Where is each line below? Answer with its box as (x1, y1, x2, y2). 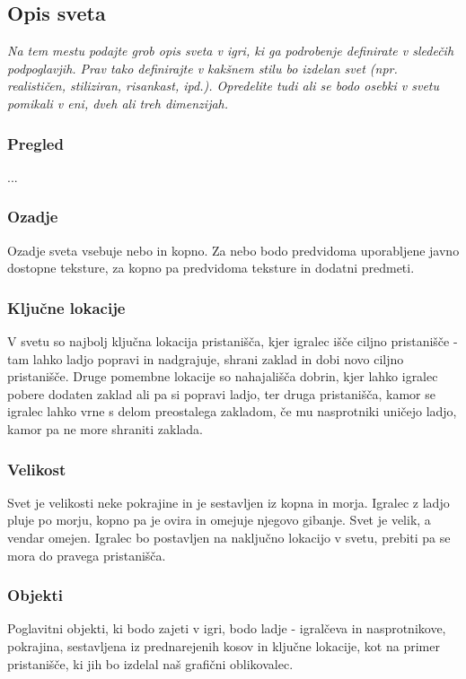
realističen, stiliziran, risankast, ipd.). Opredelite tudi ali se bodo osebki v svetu (7, 76, 439, 95)
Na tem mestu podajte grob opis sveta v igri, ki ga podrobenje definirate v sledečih (7, 41, 454, 60)
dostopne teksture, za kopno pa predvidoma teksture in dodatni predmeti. (7, 258, 415, 277)
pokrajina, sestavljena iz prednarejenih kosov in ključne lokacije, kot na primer (7, 636, 440, 655)
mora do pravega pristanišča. (7, 545, 166, 564)
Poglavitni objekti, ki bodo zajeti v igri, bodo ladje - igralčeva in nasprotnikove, (7, 619, 446, 638)
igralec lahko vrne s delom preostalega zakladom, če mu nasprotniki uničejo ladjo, (7, 402, 457, 421)
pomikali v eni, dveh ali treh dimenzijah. (7, 93, 229, 112)
